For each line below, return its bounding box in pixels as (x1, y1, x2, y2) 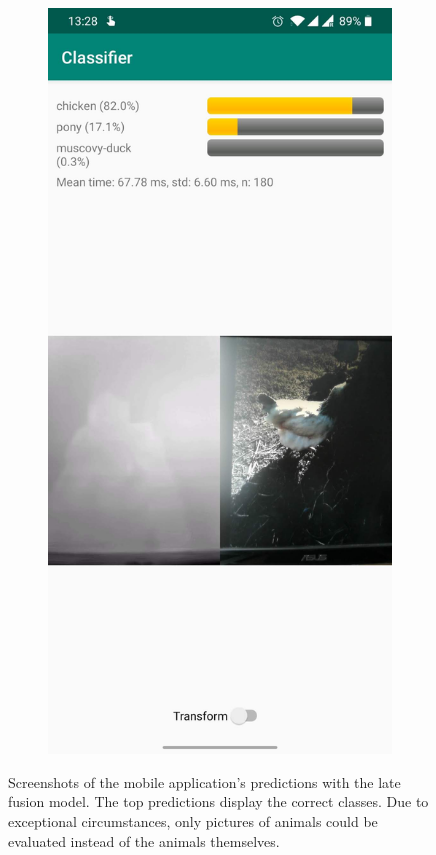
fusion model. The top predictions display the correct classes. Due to (8, 791, 429, 812)
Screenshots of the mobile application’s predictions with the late (8, 771, 401, 792)
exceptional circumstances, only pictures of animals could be (8, 811, 378, 832)
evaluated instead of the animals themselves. (8, 830, 280, 851)
